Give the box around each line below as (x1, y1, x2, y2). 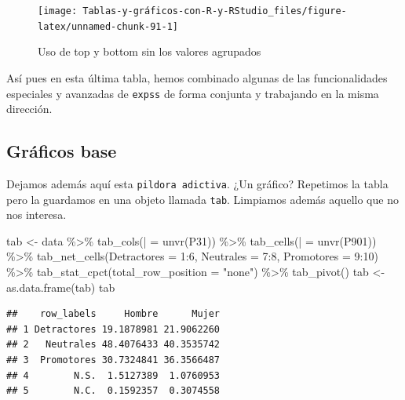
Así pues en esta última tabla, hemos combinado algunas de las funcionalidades (6, 69, 388, 85)
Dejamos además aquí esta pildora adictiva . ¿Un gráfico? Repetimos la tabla (6, 175, 389, 191)
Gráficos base (6, 139, 117, 163)
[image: (38, 5, 78, 16)
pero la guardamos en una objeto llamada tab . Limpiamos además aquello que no (6, 191, 399, 207)
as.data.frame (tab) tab (6, 278, 115, 295)
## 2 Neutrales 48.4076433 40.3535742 (6, 339, 221, 351)
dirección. (6, 100, 53, 117)
